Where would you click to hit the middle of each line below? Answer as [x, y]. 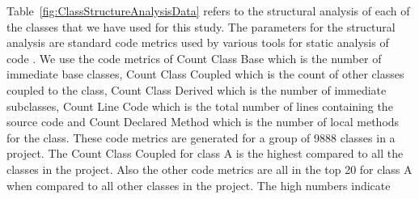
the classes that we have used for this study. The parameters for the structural [201, 26]
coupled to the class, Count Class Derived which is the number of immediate [197, 89]
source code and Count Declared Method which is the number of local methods [203, 122]
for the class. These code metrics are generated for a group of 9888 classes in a [201, 137]
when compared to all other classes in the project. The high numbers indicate [199, 185]
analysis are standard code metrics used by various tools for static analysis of [198, 42]
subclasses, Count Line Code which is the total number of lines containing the [200, 106]
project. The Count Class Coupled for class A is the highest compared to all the [205, 153]
